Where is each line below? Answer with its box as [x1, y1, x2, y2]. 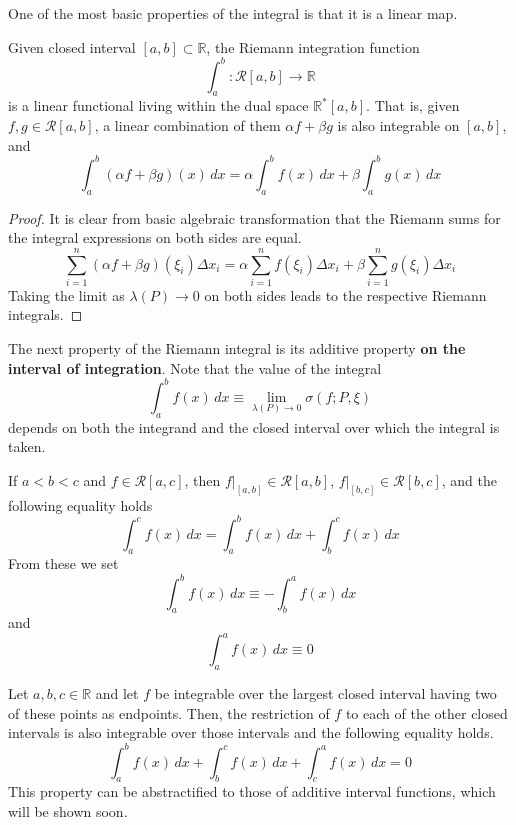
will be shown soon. [8, 800, 128, 821]
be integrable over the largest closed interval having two [154, 683, 497, 704]
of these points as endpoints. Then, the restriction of [8, 702, 330, 723]
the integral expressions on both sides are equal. [8, 227, 302, 248]
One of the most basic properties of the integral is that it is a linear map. [8, 3, 458, 23]
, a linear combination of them [94, 115, 281, 136]
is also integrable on [337, 115, 460, 136]
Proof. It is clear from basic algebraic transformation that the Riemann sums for [8, 207, 501, 228]
